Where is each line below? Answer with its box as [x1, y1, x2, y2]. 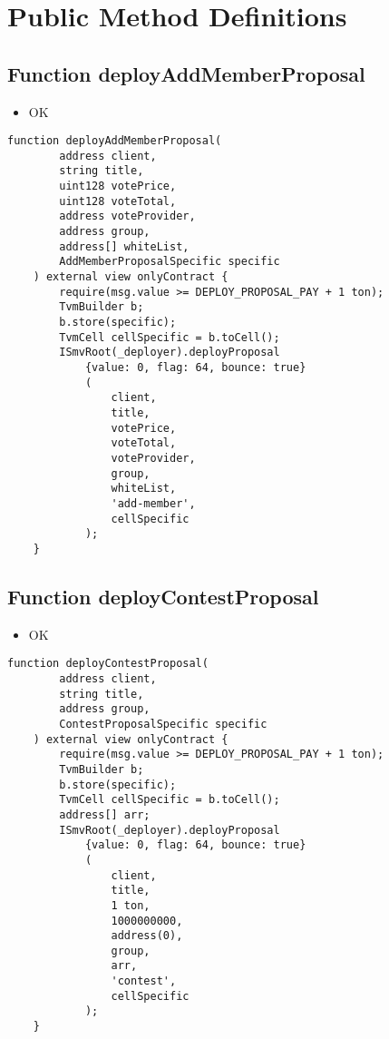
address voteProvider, [59, 210, 196, 223]
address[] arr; [59, 808, 151, 821]
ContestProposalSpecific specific [59, 717, 267, 730]
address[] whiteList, [59, 240, 190, 253]
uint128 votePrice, [59, 180, 177, 193]
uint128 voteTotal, [59, 194, 177, 208]
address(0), [111, 929, 183, 943]
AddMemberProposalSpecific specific [59, 255, 280, 269]
